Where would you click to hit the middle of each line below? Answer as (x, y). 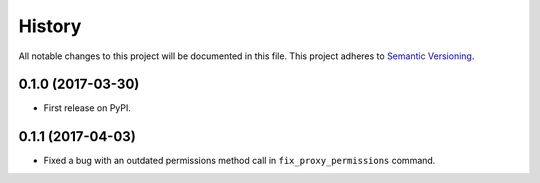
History (50, 26)
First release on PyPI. (87, 108)
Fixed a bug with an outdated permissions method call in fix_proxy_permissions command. (239, 161)
